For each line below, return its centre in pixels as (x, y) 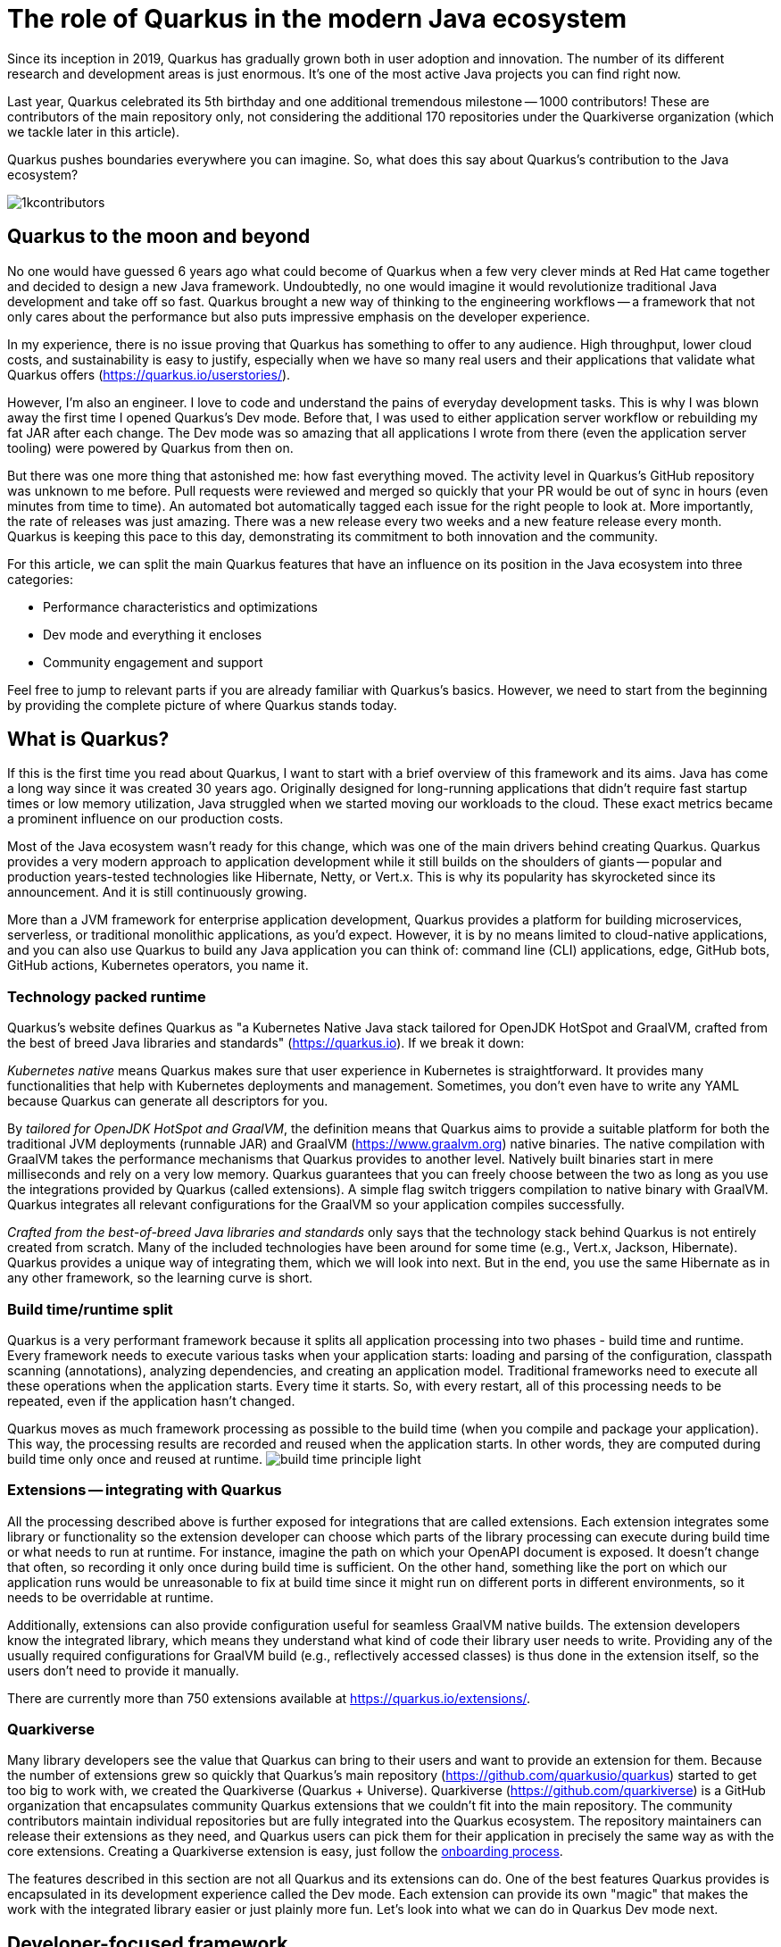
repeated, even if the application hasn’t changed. (151, 1400)
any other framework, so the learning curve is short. (160, 1278)
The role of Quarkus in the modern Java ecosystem (317, 19)
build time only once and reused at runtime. (135, 1458)
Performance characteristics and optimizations (180, 606)
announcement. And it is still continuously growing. (157, 892)
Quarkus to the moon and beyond (159, 237)
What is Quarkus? (88, 740)
